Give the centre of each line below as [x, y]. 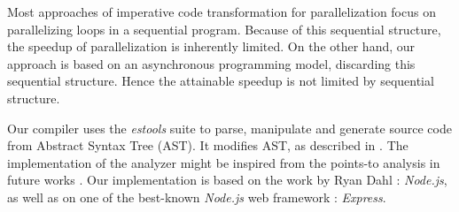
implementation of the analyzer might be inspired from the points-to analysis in [224, 162]
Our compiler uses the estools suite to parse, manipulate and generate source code [229, 128]
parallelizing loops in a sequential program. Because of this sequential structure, [224, 29]
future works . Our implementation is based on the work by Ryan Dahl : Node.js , [227, 180]
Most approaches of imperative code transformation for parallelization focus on [222, 11]
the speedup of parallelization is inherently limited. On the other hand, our [211, 46]
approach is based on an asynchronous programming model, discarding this [211, 63]
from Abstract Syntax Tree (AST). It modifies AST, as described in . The [208, 145]
